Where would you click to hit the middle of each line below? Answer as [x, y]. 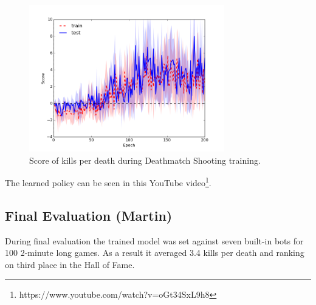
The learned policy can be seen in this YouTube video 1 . [108, 182]
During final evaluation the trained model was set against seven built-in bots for [154, 240]
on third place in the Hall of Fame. [70, 264]
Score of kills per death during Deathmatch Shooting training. [145, 160]
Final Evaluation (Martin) [89, 215]
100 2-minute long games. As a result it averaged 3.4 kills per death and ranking [155, 253]
